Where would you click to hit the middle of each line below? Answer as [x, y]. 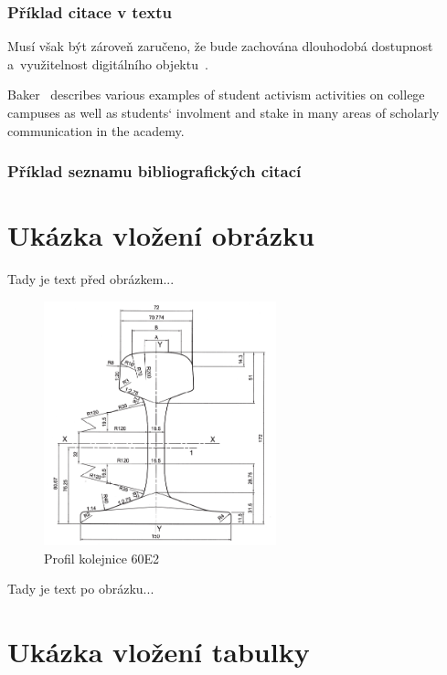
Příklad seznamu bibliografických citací [154, 171]
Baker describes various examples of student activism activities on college [216, 95]
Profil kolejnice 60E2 [102, 558]
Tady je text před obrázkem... [91, 279]
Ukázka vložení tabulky [159, 651]
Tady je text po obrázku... [81, 589]
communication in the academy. [96, 130]
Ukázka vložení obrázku [161, 235]
